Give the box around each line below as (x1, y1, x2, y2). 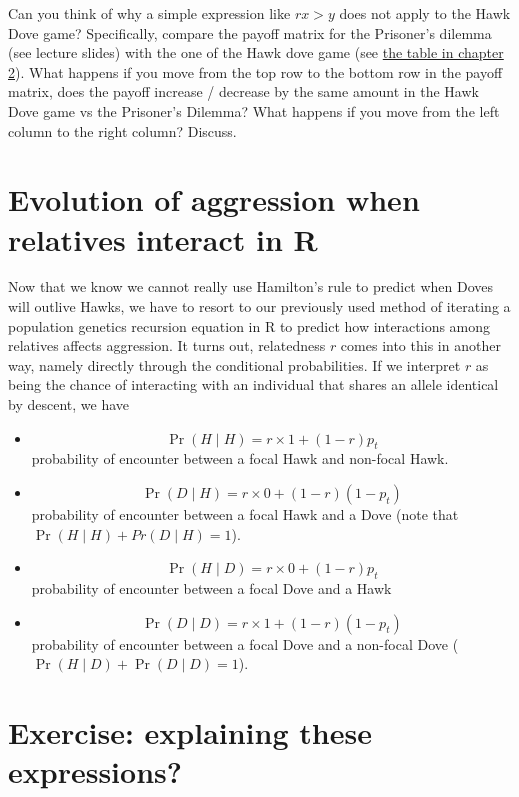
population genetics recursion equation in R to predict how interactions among (8, 315, 491, 336)
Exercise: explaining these (8, 711, 372, 752)
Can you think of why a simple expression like (8, 3, 291, 23)
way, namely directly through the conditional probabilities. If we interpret (8, 354, 461, 375)
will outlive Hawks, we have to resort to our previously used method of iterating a (8, 296, 511, 317)
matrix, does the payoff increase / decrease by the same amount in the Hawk (8, 81, 479, 102)
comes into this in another (340, 335, 501, 356)
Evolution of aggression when (8, 179, 420, 220)
